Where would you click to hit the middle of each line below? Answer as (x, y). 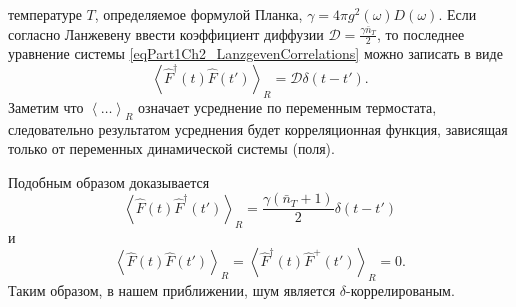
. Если (457, 14)
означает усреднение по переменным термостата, (287, 106)
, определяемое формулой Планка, (198, 14)
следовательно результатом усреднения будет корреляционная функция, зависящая (258, 128)
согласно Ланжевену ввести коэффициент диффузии (166, 33)
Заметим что (46, 106)
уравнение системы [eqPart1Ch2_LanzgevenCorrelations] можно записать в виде (255, 53)
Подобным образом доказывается (109, 181)
